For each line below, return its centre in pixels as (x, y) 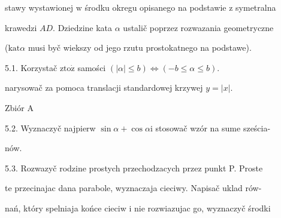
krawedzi (21, 27)
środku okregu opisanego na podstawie (155, 7)
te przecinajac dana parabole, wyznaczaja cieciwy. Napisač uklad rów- (133, 188)
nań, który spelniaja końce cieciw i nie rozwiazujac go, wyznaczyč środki (138, 208)
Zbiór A (19, 107)
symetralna (256, 7)
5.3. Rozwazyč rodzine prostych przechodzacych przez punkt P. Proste (134, 168)
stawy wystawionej (39, 7)
